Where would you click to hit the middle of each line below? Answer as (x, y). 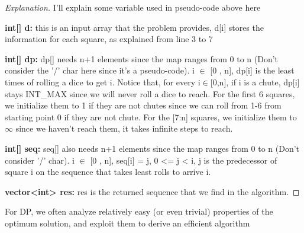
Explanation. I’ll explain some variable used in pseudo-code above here (133, 7)
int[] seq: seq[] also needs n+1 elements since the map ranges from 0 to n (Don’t (152, 148)
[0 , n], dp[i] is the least (252, 70)
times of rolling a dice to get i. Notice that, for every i (103, 82)
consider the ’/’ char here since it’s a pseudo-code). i (100, 70)
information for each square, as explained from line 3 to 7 (109, 39)
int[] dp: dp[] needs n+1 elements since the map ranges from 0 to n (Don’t (142, 58)
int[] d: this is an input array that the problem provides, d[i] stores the (134, 27)
